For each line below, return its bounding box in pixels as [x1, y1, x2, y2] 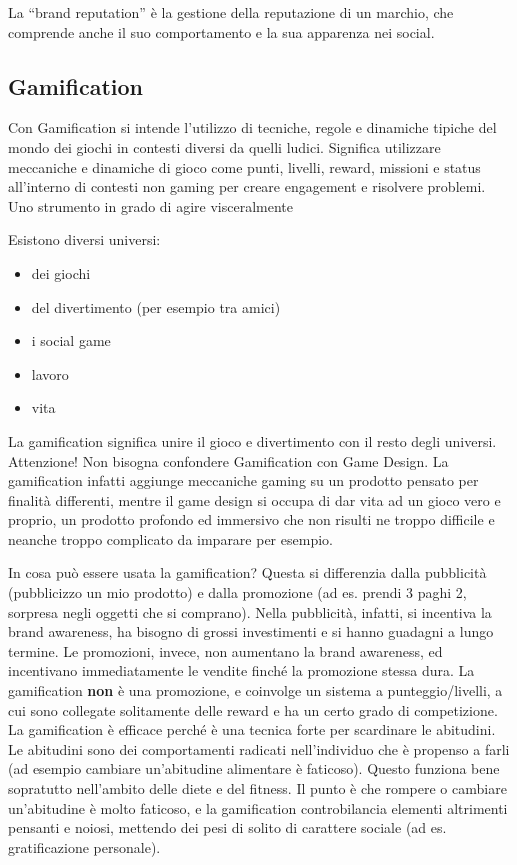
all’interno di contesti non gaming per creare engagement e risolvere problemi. [8, 176, 486, 197]
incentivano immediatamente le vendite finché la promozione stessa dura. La [8, 660, 475, 681]
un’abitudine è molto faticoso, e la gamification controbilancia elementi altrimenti [8, 797, 508, 818]
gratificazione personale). [8, 836, 161, 857]
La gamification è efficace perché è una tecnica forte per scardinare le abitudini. [8, 719, 496, 740]
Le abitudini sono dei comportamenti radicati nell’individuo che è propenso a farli [8, 738, 510, 759]
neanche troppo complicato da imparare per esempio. [8, 528, 333, 549]
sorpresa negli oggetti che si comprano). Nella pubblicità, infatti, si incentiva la [8, 601, 492, 622]
